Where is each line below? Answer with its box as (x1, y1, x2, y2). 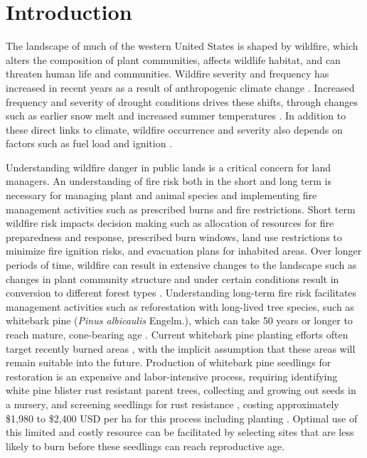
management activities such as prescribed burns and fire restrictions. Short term (6, 201, 356, 216)
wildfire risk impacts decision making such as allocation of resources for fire (6, 215, 334, 230)
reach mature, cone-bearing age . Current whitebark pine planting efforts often (6, 327, 349, 341)
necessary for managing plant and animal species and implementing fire (6, 188, 317, 203)
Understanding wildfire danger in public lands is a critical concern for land (6, 159, 331, 174)
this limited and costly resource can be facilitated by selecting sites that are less (6, 425, 354, 440)
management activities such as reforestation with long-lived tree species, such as (6, 299, 354, 314)
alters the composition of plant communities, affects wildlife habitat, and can (6, 52, 341, 67)
